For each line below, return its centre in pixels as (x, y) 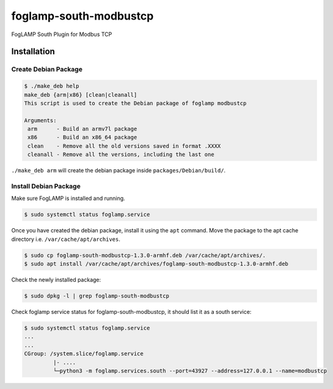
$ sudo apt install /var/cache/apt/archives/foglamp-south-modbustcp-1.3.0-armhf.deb (156, 264)
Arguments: (40, 120)
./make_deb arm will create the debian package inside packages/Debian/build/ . (119, 171)
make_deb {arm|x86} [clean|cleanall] (81, 94)
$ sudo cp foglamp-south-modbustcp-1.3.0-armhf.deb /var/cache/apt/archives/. (145, 255)
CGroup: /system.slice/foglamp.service (84, 354)
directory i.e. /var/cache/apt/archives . (66, 239)
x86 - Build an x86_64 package (82, 137)
